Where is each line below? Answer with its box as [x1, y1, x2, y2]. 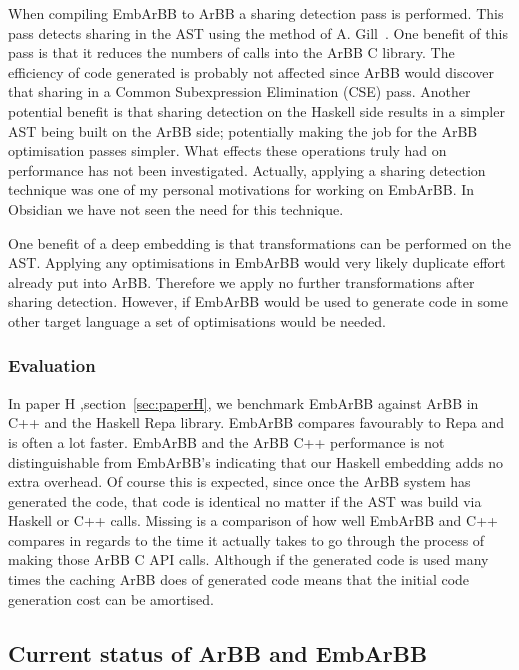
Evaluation [8, 353, 96, 378]
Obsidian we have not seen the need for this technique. [8, 198, 344, 219]
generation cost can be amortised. [8, 588, 214, 609]
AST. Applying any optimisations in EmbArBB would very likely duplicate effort [8, 252, 506, 273]
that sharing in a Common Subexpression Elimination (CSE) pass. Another [8, 81, 471, 102]
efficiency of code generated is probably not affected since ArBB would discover [8, 61, 495, 82]
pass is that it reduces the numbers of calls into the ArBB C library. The [8, 42, 455, 63]
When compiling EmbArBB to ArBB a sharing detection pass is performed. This [8, 3, 504, 23]
